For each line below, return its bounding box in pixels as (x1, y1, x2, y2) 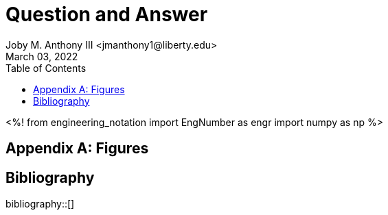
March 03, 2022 (5, 50, 78, 62)
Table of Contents (5, 62, 87, 74)
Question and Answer (5, 3, 208, 26)
